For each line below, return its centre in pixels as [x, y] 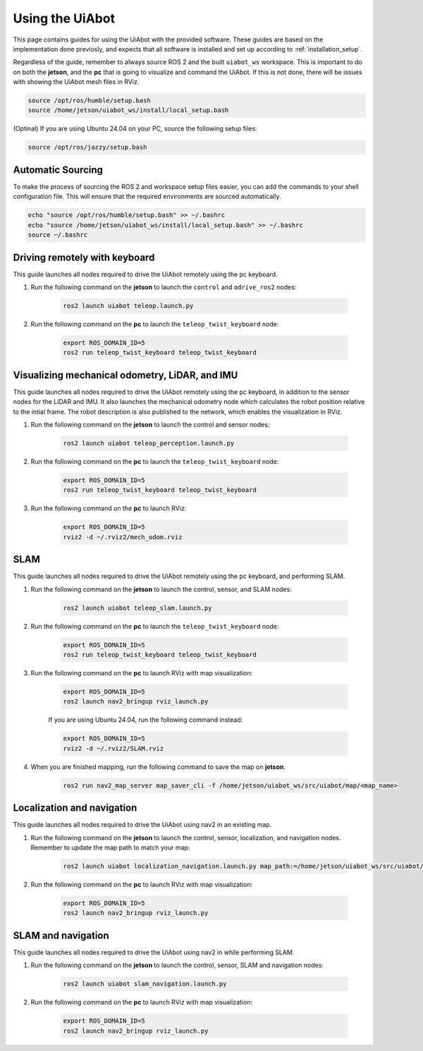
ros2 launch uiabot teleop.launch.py [128, 306]
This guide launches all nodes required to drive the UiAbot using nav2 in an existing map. [142, 825]
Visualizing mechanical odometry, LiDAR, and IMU [125, 375]
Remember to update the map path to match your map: [110, 847]
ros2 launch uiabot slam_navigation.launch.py [145, 984]
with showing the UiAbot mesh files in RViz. [76, 82]
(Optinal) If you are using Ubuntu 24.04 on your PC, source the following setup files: [135, 129]
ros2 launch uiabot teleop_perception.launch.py [149, 443]
